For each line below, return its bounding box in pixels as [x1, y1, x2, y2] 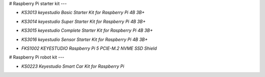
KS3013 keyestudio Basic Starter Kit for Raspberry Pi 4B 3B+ [21, 10, 145, 16]
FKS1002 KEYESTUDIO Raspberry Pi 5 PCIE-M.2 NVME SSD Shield [21, 45, 157, 51]
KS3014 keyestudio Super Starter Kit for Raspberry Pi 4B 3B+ [21, 19, 146, 24]
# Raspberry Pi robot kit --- [9, 54, 65, 60]
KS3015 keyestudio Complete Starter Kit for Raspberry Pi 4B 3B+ [21, 27, 153, 34]
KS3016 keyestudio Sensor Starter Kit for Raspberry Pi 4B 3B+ [21, 37, 148, 42]
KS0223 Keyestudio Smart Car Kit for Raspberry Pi [21, 63, 125, 69]
